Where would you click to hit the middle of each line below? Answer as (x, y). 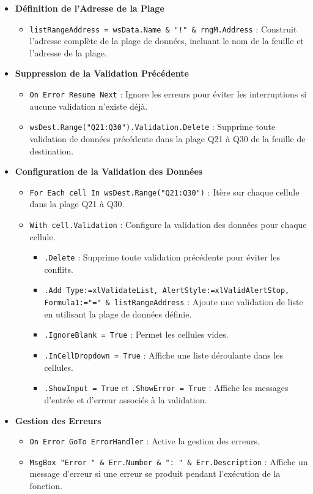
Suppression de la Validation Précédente (102, 73)
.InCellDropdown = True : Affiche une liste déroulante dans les (164, 355)
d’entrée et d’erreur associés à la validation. (126, 399)
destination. (52, 150)
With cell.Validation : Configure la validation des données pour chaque (168, 224)
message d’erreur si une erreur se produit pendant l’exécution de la (155, 473)
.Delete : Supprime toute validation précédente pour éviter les (162, 257)
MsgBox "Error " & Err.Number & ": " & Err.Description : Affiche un (169, 461)
